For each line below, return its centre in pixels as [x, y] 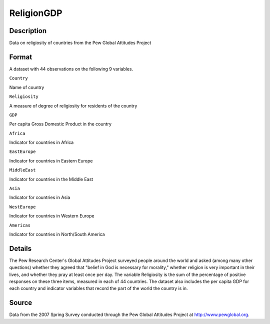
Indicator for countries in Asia [40, 197]
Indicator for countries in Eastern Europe [51, 160]
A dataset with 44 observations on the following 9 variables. [71, 69]
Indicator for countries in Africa [41, 142]
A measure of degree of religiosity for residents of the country [73, 105]
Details [20, 248]
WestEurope [22, 207]
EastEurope [22, 152]
